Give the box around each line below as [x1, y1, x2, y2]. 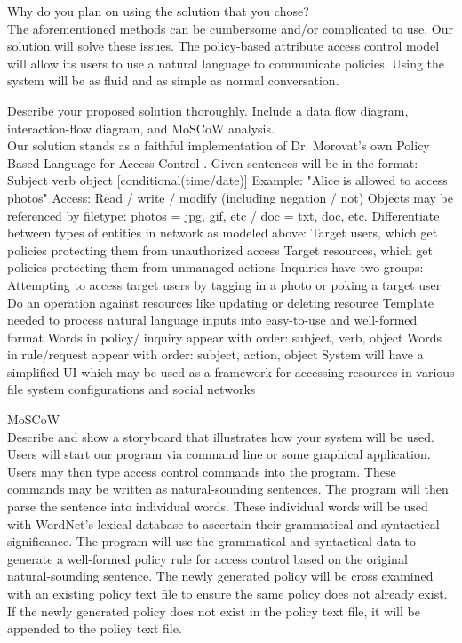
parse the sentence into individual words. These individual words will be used [7, 497, 428, 516]
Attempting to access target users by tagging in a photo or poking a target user [7, 275, 442, 293]
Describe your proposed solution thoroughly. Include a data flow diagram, [7, 100, 409, 119]
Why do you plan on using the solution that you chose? [7, 2, 309, 20]
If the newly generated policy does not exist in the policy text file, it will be [7, 601, 420, 620]
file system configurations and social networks [7, 380, 256, 398]
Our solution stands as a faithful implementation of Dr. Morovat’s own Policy [7, 136, 430, 155]
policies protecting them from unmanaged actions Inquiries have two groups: [7, 258, 424, 277]
